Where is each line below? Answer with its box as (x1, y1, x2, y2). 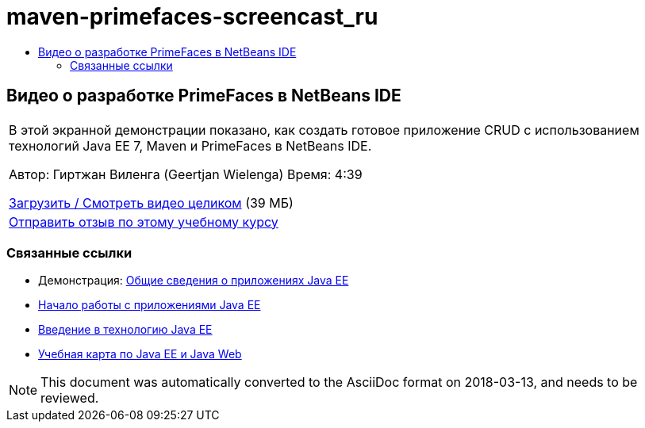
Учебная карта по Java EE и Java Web (38, 347, 242, 361)
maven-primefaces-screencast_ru (6, 3, 378, 30)
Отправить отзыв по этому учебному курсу (9, 213, 278, 230)
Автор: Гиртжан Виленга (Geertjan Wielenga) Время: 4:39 (9, 166, 363, 182)
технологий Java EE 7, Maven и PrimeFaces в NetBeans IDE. (9, 137, 372, 154)
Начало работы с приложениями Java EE (38, 298, 261, 312)
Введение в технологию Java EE (38, 323, 213, 337)
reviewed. (40, 390, 99, 407)
